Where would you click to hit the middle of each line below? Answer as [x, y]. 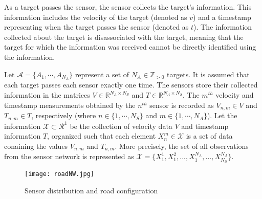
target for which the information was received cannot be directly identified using [130, 47]
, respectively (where [64, 115]
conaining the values [36, 146]
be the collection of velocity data [121, 126]
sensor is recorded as [182, 105]
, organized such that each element [102, 136]
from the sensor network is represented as [69, 156]
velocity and [235, 95]
